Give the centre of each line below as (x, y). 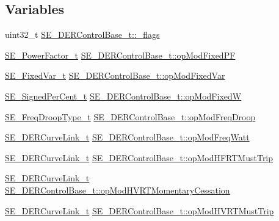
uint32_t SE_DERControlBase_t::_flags (82, 34)
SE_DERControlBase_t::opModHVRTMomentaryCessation (118, 190)
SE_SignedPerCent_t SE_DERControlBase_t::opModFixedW (123, 96)
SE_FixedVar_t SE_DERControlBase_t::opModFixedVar (115, 75)
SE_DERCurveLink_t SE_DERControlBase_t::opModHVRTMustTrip (139, 210)
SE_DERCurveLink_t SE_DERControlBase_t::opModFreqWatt (127, 137)
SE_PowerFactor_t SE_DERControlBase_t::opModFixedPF (120, 55)
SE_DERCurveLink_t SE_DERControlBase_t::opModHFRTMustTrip (139, 157)
